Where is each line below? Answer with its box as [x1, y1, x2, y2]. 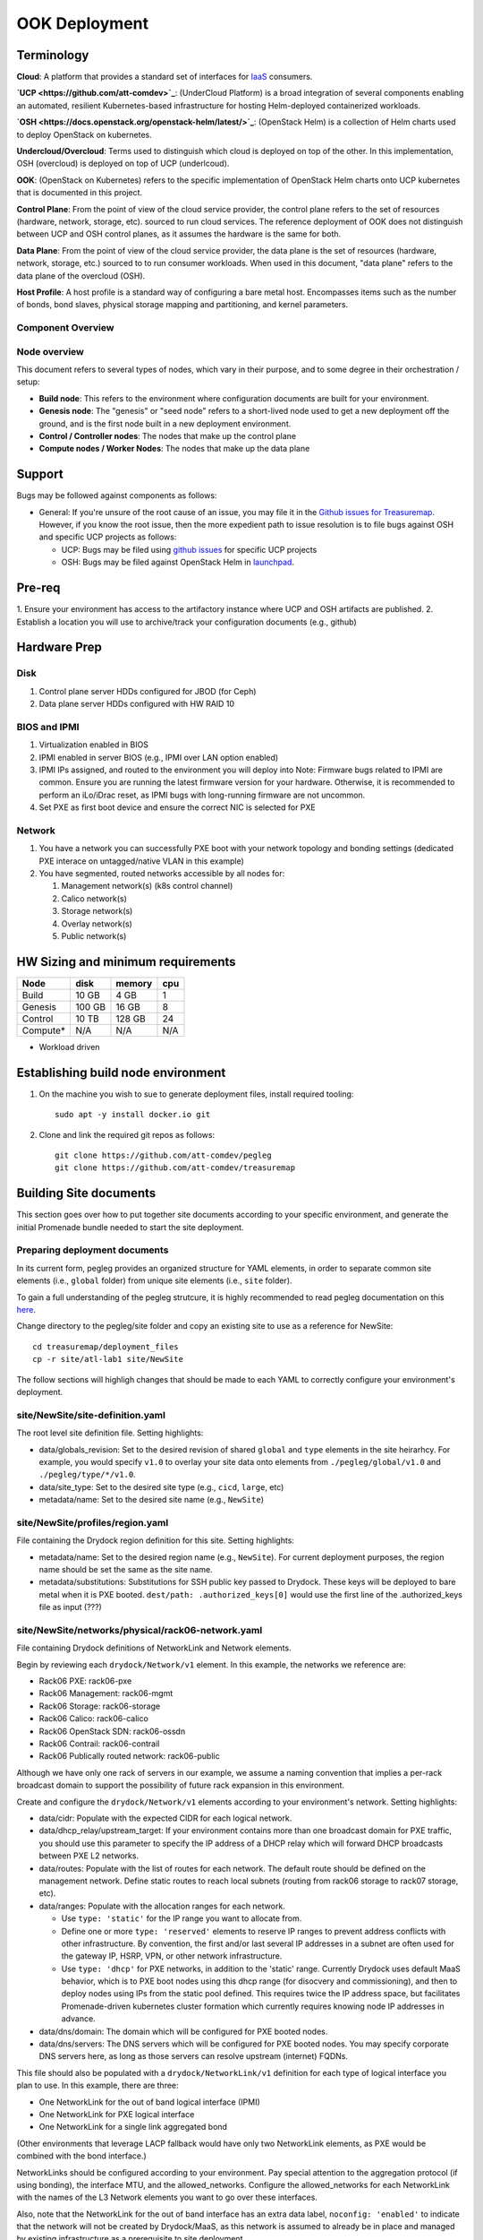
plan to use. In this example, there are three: [16, 2080, 179, 2091]
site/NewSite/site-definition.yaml [16, 1409, 165, 1421]
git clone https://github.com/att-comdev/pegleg [55, 1150, 272, 1160]
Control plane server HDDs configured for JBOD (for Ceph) [38, 685, 257, 696]
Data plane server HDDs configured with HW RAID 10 [38, 699, 235, 710]
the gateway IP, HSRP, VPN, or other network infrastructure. [61, 1951, 283, 1961]
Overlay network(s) [61, 918, 133, 929]
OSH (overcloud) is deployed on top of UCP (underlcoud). [16, 158, 230, 169]
